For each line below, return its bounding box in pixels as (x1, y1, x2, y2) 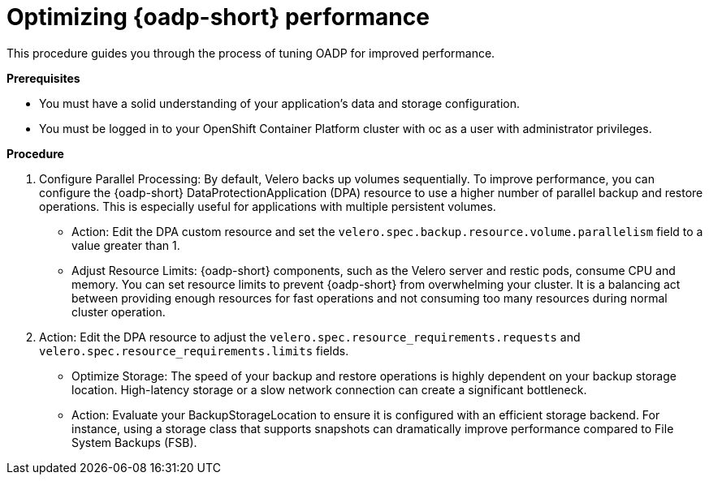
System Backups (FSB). (71, 435, 197, 449)
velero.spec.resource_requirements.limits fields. (39, 343, 349, 358)
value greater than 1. (71, 238, 180, 252)
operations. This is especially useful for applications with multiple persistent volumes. (39, 199, 496, 213)
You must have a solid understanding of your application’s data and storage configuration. (39, 96, 520, 110)
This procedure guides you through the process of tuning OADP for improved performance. (6, 45, 495, 60)
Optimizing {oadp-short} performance (6, 3, 430, 31)
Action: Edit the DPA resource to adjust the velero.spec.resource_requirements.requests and (39, 329, 581, 344)
